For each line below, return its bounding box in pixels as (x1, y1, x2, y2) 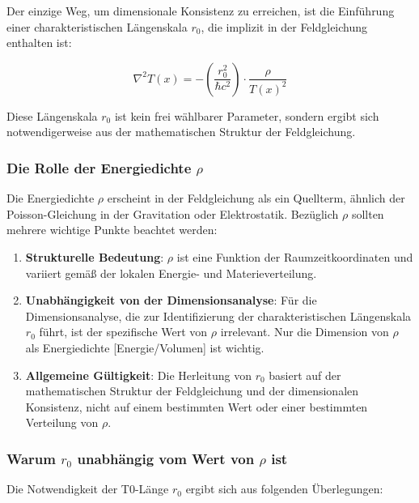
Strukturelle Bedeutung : (25, 248, 164, 265)
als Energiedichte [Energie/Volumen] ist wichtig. (25, 339, 265, 356)
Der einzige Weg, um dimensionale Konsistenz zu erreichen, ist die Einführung (6, 2, 395, 19)
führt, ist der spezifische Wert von (39, 323, 208, 340)
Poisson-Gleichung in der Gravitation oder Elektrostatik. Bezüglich (6, 205, 339, 222)
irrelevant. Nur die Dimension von (220, 323, 389, 340)
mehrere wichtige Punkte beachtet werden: (6, 221, 218, 238)
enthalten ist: (6, 34, 72, 51)
